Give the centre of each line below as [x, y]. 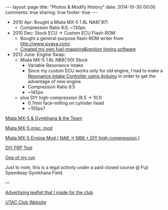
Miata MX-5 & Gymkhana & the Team [44, 118]
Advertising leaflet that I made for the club [49, 192]
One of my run [20, 157]
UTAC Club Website [26, 202]
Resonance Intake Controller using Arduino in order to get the [92, 76]
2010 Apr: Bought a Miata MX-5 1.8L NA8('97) [60, 22]
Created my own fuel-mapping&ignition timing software [78, 49]
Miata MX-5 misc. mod [29, 128]
